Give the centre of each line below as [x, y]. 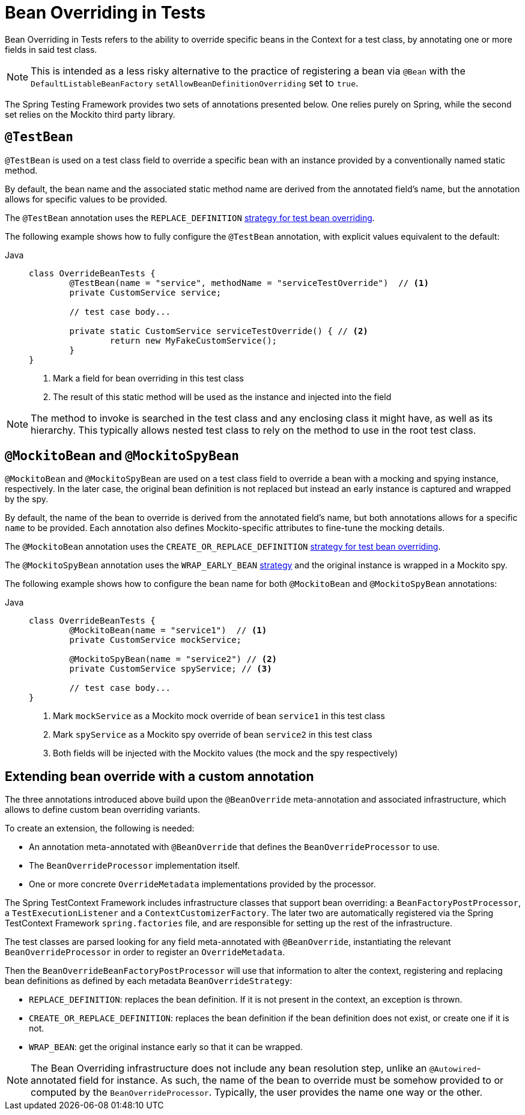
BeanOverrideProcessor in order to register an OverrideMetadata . [145, 952]
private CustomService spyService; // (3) [171, 669]
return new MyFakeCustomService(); [193, 340]
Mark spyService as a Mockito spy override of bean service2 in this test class [213, 735]
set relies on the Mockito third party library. [90, 114]
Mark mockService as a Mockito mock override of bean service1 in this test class [219, 716]
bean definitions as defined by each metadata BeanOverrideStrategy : [149, 981]
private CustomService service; [145, 292]
